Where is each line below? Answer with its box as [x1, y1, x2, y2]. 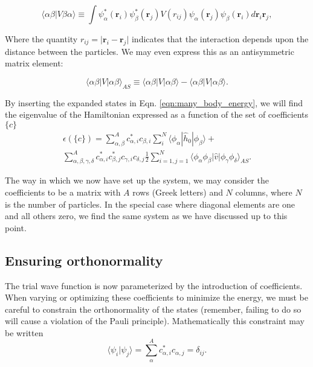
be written [5, 326, 44, 339]
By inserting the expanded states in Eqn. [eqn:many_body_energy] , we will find [5, 96, 303, 109]
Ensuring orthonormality [5, 251, 163, 269]
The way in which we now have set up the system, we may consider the [5, 174, 269, 187]
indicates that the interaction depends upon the [131, 33, 309, 45]
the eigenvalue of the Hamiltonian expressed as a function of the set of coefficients [5, 108, 309, 121]
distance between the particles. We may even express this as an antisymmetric [5, 45, 294, 57]
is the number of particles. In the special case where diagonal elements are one [5, 197, 295, 210]
